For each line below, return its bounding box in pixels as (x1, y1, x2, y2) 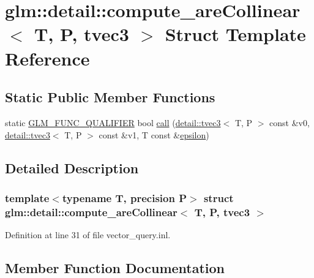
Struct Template (165, 21, 306, 47)
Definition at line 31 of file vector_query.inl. (5, 228, 171, 241)
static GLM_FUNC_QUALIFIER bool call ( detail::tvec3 (5, 116, 221, 129)
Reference (5, 45, 90, 70)
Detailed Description (5, 158, 139, 177)
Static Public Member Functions (5, 88, 215, 107)
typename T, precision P (62, 190, 187, 205)
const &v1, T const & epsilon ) (99, 128, 209, 141)
